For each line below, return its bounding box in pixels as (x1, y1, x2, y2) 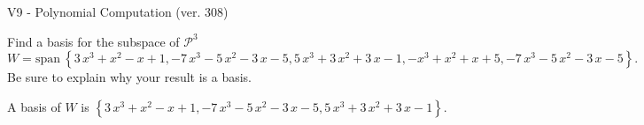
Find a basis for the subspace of (7, 32, 180, 50)
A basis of (7, 97, 61, 115)
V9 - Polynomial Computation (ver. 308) (7, 3, 229, 20)
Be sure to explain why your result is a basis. (7, 68, 252, 86)
